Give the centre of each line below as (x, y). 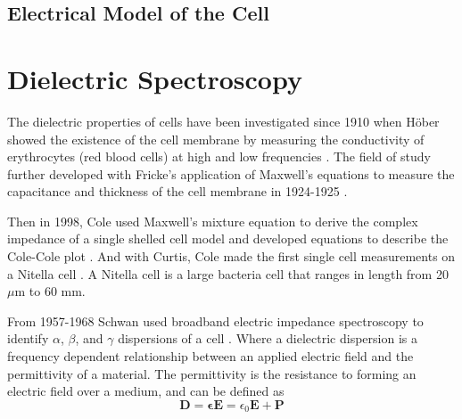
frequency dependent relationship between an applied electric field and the (210, 356)
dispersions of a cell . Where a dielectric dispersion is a (268, 338)
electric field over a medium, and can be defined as (146, 391)
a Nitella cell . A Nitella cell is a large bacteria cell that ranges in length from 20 (228, 273)
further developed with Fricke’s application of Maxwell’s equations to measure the (231, 173)
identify (28, 338)
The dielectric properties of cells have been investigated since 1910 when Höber (223, 121)
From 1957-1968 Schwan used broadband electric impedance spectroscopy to (215, 320)
